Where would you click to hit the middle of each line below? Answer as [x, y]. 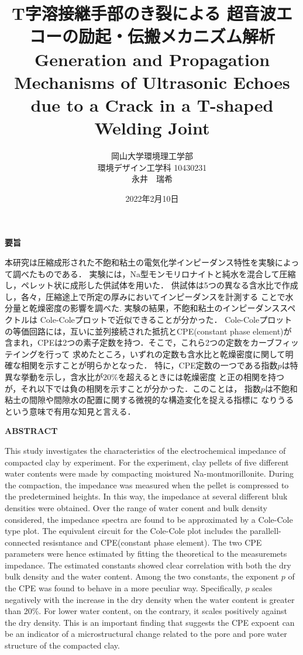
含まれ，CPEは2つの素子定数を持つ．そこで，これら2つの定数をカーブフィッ [152, 342]
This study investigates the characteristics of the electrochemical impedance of [145, 450]
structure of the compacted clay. [62, 645]
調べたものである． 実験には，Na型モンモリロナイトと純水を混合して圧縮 [154, 273]
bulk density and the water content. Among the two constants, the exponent [142, 576]
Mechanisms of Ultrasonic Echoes [152, 82]
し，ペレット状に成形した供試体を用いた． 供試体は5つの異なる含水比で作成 [151, 285]
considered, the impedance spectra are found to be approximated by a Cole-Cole [149, 519]
